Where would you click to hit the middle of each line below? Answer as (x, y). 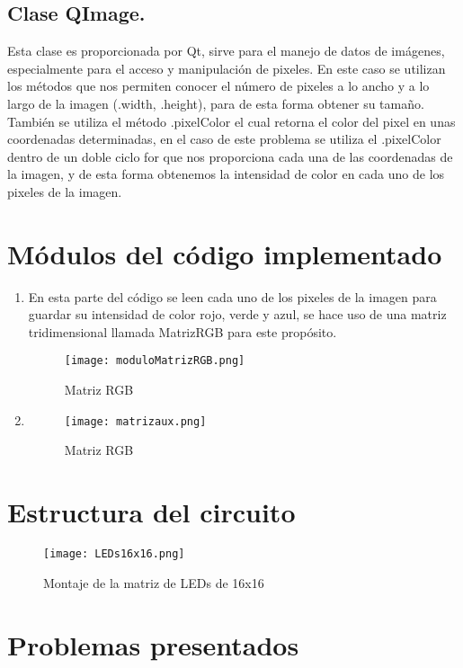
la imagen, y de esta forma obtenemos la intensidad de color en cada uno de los (226, 174)
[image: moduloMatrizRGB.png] (155, 361)
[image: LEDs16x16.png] (114, 554)
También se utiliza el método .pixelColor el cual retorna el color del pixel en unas (231, 121)
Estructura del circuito (151, 512)
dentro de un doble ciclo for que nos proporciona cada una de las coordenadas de (230, 156)
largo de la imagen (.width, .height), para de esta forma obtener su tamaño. (216, 103)
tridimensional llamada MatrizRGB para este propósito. (183, 331)
